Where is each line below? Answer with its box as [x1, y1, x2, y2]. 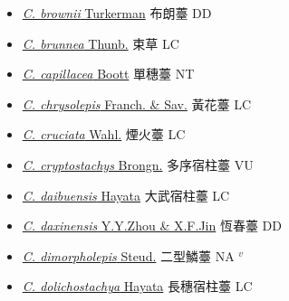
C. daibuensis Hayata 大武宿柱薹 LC [22, 185, 230, 204]
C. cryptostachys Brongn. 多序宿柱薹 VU [22, 155, 254, 174]
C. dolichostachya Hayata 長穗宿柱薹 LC [22, 277, 253, 296]
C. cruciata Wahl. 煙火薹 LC [22, 125, 186, 144]
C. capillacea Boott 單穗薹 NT [22, 64, 195, 83]
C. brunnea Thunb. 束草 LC [22, 33, 179, 52]
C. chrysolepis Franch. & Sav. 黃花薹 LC [22, 94, 252, 113]
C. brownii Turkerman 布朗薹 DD [22, 4, 212, 22]
